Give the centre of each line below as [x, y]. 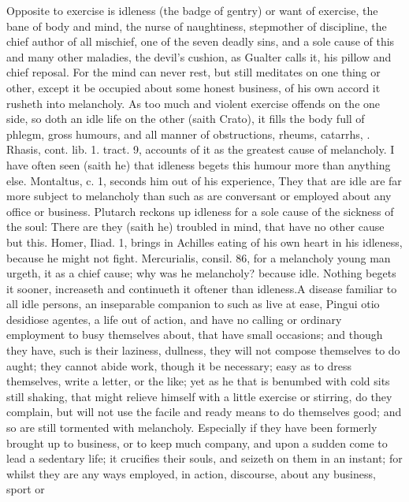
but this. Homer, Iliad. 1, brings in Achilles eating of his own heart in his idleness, [204, 242]
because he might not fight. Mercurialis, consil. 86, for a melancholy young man [199, 257]
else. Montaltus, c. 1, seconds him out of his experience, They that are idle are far [204, 180]
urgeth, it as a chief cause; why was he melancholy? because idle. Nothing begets [201, 273]
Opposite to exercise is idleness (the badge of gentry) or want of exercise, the [192, 10]
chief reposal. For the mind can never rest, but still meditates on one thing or [193, 72]
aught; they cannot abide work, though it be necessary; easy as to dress [179, 365]
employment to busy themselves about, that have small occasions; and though [195, 335]
